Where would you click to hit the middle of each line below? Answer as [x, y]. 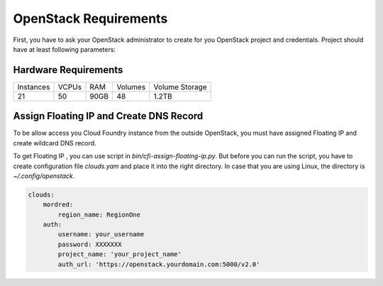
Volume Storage [180, 87]
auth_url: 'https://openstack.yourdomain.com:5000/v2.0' [159, 264]
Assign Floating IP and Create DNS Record [108, 116]
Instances [34, 87]
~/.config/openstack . [44, 176]
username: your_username [101, 235]
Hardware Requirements [68, 70]
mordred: [58, 205]
